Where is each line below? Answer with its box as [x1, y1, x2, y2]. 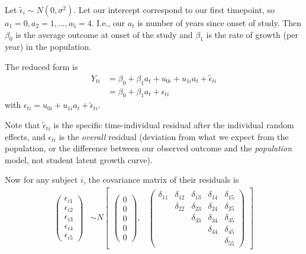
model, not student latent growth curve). [5, 153, 153, 166]
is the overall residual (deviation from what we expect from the [59, 130, 289, 142]
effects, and [5, 130, 46, 142]
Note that [5, 119, 40, 131]
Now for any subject [5, 173, 78, 186]
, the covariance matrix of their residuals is [83, 173, 239, 186]
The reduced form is [5, 60, 78, 72]
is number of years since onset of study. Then [137, 17, 302, 28]
